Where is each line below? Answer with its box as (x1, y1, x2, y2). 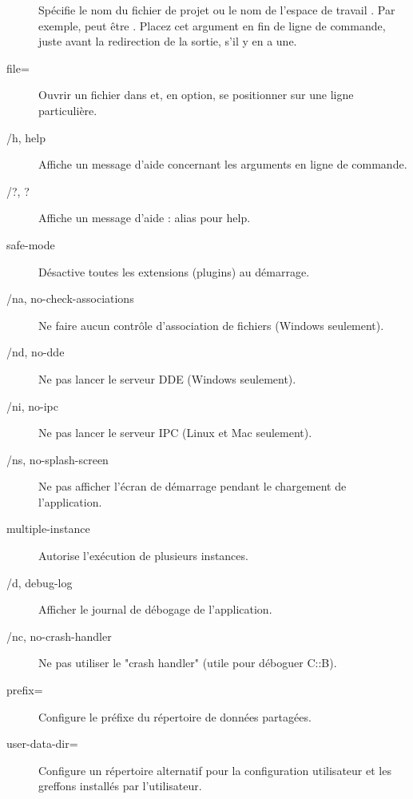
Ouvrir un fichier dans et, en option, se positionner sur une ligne (38, 86, 354, 103)
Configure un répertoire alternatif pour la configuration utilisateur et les (38, 761, 391, 778)
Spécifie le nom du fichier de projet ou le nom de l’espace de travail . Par (38, 2, 395, 18)
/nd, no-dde (6, 344, 65, 360)
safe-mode (6, 236, 55, 252)
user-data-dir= (6, 735, 78, 752)
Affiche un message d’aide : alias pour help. (38, 209, 251, 226)
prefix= (6, 682, 43, 698)
